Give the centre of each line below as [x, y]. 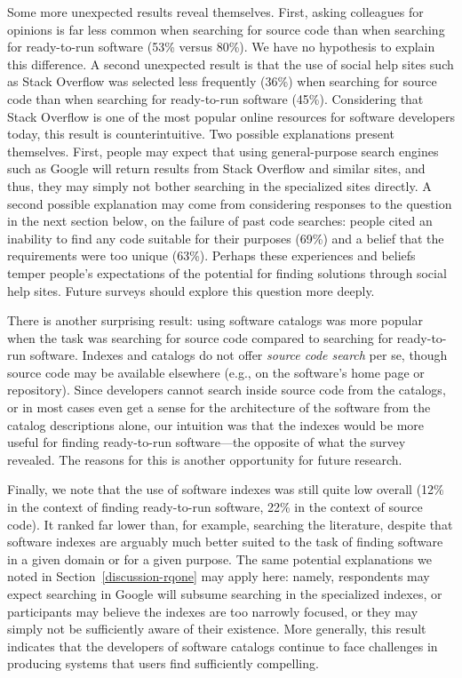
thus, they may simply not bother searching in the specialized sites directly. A [219, 185]
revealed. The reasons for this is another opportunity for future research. [205, 459]
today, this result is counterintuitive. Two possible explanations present [201, 134]
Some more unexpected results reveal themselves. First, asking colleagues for [215, 12]
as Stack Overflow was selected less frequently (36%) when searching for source [222, 81]
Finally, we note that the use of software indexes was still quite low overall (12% [226, 489]
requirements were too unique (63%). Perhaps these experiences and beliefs [211, 255]
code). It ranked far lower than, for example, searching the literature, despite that [230, 524]
